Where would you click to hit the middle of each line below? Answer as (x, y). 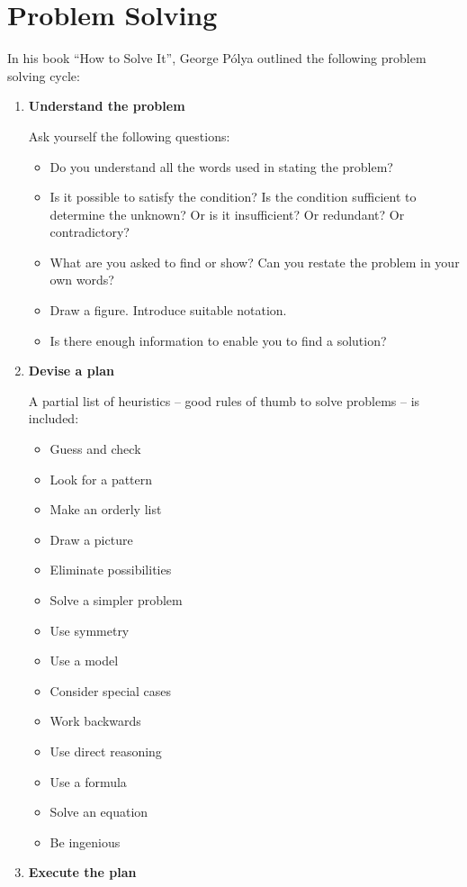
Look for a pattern (101, 479)
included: (54, 418)
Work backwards (95, 721)
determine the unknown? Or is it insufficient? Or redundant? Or (227, 214)
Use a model (84, 661)
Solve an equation (99, 812)
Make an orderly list (106, 509)
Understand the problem (107, 106)
